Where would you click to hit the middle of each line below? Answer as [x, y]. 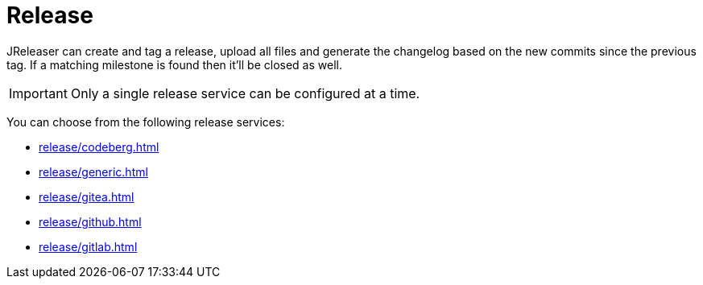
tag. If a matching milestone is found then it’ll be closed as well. [174, 64]
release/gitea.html [87, 196]
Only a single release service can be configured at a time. [245, 93]
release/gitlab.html [88, 246]
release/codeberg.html [99, 147]
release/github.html [90, 221]
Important [38, 93]
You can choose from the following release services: [146, 122]
